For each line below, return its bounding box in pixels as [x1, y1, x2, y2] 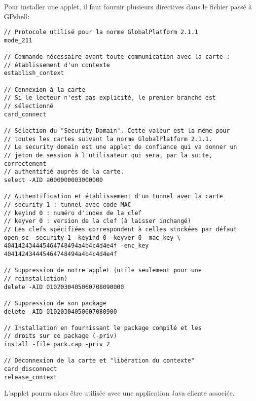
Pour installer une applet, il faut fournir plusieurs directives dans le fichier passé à [4, 1, 252, 11]
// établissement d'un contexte [4, 61, 110, 69]
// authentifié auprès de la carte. [4, 168, 124, 176]
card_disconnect [4, 365, 57, 373]
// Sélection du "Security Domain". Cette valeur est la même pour [4, 127, 230, 135]
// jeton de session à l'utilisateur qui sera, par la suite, [4, 152, 213, 159]
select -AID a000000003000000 [4, 177, 103, 183]
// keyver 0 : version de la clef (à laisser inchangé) [4, 218, 191, 225]
